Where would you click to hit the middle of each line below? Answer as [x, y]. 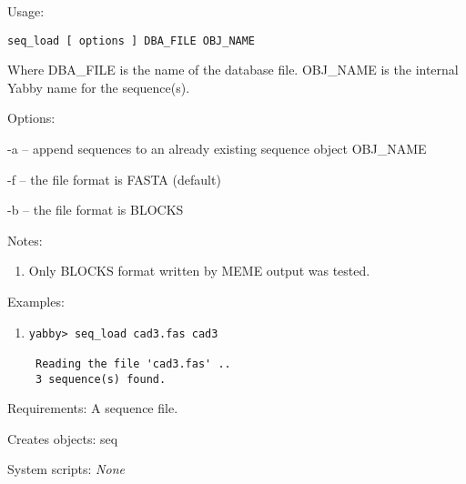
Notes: [25, 240]
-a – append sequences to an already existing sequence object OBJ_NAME [217, 149]
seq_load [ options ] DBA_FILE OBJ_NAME [132, 40]
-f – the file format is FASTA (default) [114, 179]
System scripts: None [66, 469]
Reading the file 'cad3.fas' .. [133, 363]
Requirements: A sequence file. [93, 408]
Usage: [26, 11]
